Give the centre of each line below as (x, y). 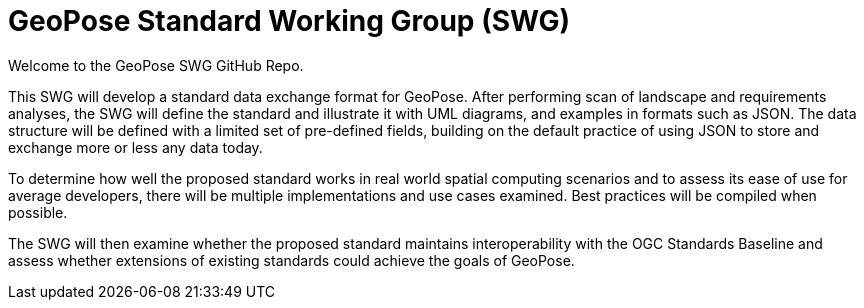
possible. (38, 212)
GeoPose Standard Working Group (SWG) (289, 21)
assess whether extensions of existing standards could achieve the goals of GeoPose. (291, 260)
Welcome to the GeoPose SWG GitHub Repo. (156, 65)
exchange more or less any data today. (135, 147)
